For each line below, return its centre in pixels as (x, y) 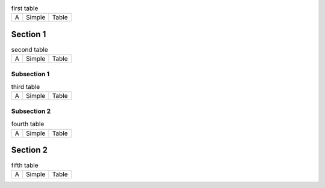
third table (26, 87)
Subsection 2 (31, 111)
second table (29, 50)
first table (25, 8)
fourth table (28, 124)
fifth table (25, 165)
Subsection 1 (30, 74)
